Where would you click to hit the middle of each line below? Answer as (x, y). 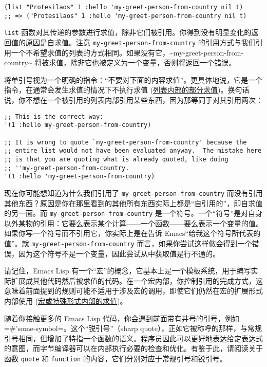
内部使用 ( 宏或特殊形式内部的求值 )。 (66, 300)
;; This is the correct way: (54, 116)
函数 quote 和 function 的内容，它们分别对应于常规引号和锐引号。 (116, 358)
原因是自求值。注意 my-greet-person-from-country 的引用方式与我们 (140, 42)
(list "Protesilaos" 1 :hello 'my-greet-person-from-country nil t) (124, 7)
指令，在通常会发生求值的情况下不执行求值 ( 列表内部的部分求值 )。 (116, 90)
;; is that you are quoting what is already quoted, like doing (116, 159)
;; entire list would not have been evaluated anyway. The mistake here (133, 151)
